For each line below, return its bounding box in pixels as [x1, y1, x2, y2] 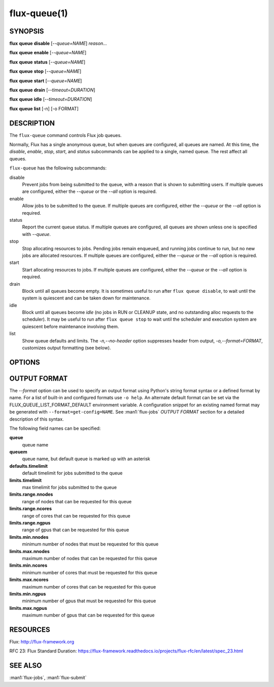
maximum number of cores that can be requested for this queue [22, 583, 156, 590]
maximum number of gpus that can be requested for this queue [22, 612, 155, 619]
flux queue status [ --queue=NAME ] [9, 59, 86, 65]
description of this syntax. [9, 416, 64, 422]
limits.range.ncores [9, 505, 52, 512]
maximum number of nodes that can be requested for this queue [22, 555, 157, 561]
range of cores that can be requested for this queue [22, 512, 130, 519]
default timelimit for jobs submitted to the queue [22, 470, 123, 476]
